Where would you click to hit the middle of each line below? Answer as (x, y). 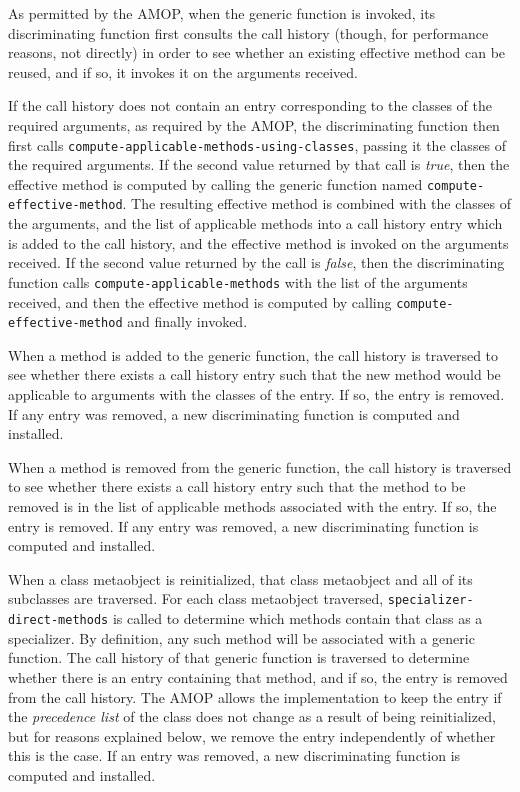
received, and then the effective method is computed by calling (200, 301)
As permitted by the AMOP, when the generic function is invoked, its (222, 13)
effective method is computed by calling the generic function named (215, 183)
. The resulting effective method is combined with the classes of (317, 203)
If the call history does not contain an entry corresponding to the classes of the (250, 105)
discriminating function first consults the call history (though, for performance (248, 32)
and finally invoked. (187, 321)
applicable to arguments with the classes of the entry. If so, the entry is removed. (256, 394)
